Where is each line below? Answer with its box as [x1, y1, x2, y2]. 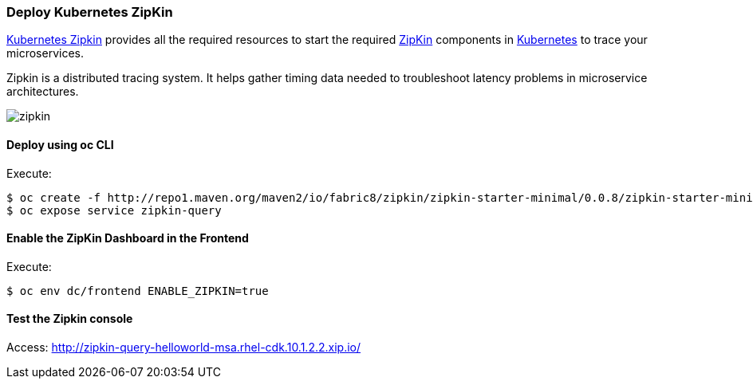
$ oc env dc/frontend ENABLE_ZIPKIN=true [6, 284, 269, 297]
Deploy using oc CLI [6, 137, 114, 151]
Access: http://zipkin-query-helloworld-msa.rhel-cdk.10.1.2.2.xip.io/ [6, 340, 361, 355]
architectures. [6, 84, 79, 99]
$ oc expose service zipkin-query [6, 203, 222, 217]
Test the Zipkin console [6, 312, 133, 326]
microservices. [6, 46, 84, 61]
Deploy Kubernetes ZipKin [6, 4, 173, 20]
